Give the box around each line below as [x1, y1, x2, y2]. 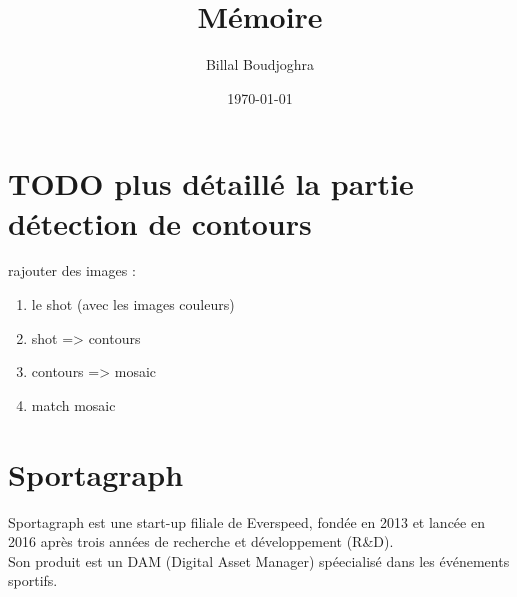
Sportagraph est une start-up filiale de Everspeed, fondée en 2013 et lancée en [8, 511, 485, 532]
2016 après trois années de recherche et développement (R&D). [8, 531, 394, 552]
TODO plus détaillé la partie [8, 163, 414, 204]
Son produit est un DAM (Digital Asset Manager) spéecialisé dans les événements [8, 550, 510, 571]
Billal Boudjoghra [205, 54, 315, 75]
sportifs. [8, 570, 58, 591]
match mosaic [31, 394, 116, 415]
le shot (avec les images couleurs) [31, 294, 235, 315]
